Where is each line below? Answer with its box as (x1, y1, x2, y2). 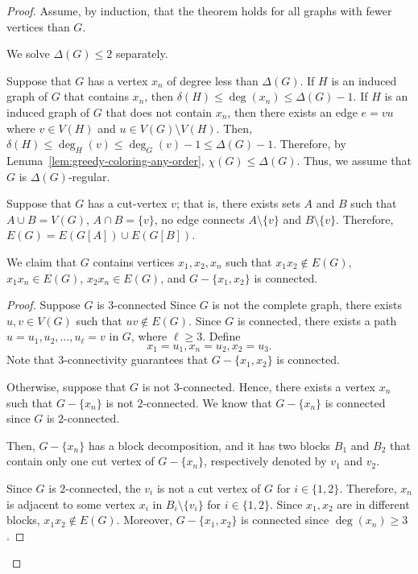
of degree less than (167, 72, 259, 89)
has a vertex (87, 72, 148, 89)
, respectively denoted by (204, 452, 327, 469)
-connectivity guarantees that (64, 351, 209, 368)
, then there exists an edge (227, 103, 358, 120)
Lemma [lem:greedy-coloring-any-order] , (6, 151, 205, 168)
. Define (202, 328, 241, 345)
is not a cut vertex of (156, 479, 261, 496)
